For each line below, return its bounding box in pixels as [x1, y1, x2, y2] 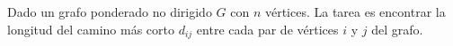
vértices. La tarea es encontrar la [264, 3, 446, 20]
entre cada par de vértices [196, 19, 339, 38]
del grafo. [371, 19, 423, 38]
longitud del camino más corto [7, 19, 175, 38]
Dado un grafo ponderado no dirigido [7, 3, 212, 20]
